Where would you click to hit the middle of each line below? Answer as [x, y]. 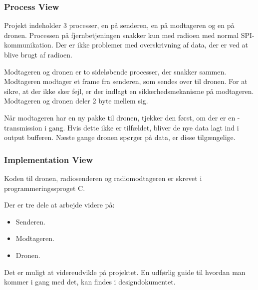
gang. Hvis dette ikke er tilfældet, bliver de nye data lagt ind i [144, 127]
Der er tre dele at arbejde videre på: [59, 205]
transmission [23, 127]
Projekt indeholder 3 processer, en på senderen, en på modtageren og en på [119, 25]
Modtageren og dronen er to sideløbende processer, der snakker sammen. [115, 71]
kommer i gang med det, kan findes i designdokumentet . [90, 282]
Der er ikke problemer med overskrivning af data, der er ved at [152, 45]
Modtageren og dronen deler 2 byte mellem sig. [76, 101]
